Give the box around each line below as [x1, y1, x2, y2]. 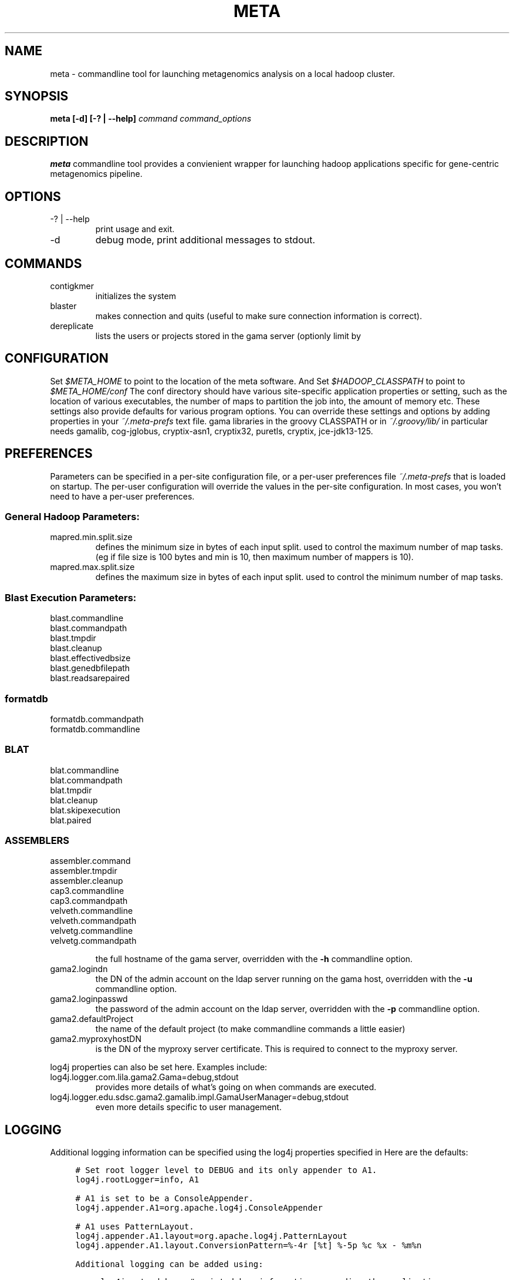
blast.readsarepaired [50, 673, 130, 683]
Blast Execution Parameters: [5, 591, 137, 604]
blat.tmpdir [50, 785, 92, 795]
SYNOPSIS [5, 89, 69, 104]
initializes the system [95, 290, 176, 301]
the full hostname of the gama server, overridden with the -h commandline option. [95, 954, 413, 964]
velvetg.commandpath [50, 936, 137, 946]
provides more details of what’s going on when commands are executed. [95, 1082, 377, 1093]
